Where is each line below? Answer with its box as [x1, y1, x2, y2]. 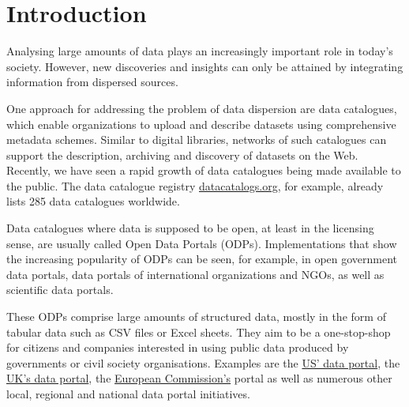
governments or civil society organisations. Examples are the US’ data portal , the [6, 354, 400, 371]
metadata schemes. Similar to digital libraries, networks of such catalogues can [6, 131, 387, 148]
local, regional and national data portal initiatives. [6, 386, 250, 401]
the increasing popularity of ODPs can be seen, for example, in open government [6, 251, 398, 267]
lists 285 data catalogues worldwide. [6, 193, 180, 209]
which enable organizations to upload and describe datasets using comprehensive [6, 115, 396, 132]
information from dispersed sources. [6, 73, 178, 90]
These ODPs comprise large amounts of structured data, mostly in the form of [6, 308, 386, 325]
